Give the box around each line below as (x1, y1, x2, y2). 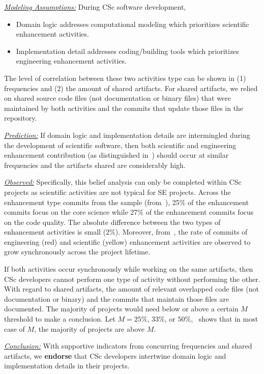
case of (4, 323, 25, 334)
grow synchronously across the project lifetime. (4, 246, 151, 257)
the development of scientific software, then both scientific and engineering (4, 139, 237, 150)
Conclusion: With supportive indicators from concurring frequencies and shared (4, 340, 252, 351)
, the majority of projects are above (34, 323, 144, 334)
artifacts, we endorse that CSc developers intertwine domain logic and (4, 350, 226, 361)
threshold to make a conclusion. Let (4, 313, 115, 324)
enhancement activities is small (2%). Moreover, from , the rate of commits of (4, 226, 248, 237)
